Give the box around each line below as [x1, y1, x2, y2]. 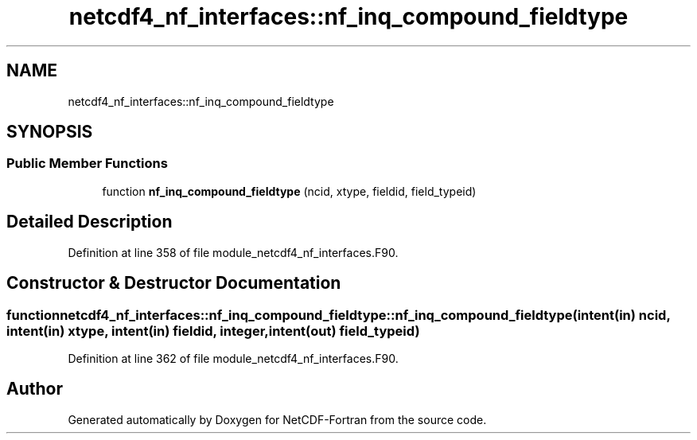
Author [6, 379, 63, 399]
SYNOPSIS [6, 122, 93, 142]
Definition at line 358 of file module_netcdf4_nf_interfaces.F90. [68, 245, 399, 259]
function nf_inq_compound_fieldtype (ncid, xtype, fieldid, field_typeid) [102, 184, 477, 198]
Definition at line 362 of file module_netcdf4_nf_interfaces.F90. [68, 351, 399, 365]
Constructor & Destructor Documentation [6, 273, 341, 294]
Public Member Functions [6, 155, 168, 172]
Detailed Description [6, 212, 173, 232]
